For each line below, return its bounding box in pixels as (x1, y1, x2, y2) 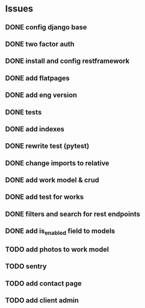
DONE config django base (5, 23, 87, 31)
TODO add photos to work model (5, 245, 109, 253)
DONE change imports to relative (5, 158, 109, 167)
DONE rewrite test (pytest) (5, 142, 89, 150)
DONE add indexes (5, 124, 64, 133)
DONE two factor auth (5, 39, 75, 48)
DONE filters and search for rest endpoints (5, 209, 140, 218)
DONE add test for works (5, 193, 84, 201)
